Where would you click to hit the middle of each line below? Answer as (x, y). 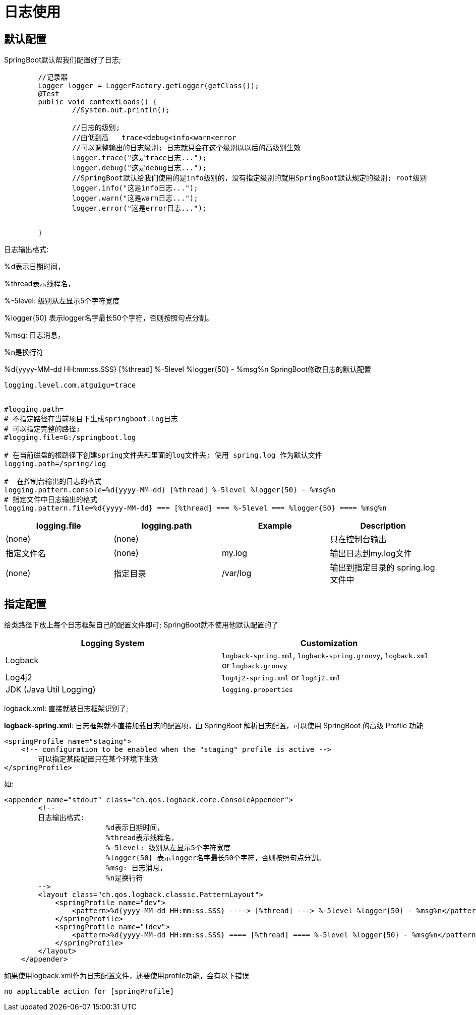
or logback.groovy (255, 665)
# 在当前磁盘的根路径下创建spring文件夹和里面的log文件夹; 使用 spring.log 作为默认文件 (163, 455)
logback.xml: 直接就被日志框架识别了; (66, 709)
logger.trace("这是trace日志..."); (139, 158)
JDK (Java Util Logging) (51, 690)
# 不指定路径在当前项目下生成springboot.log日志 (91, 419)
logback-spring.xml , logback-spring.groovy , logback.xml (325, 655)
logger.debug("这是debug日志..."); (139, 168)
